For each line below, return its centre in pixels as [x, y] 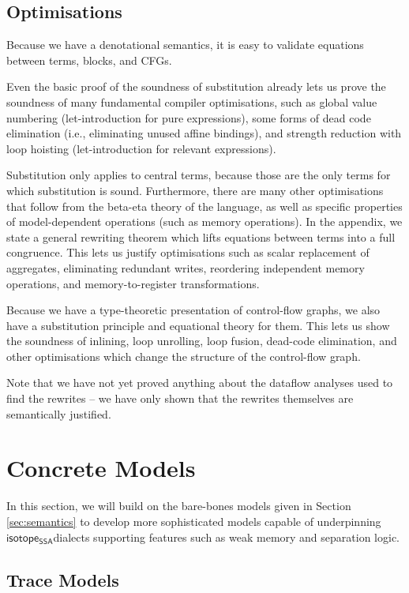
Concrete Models [101, 468]
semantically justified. [59, 413]
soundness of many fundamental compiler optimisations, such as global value [192, 101]
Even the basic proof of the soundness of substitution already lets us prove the [196, 86]
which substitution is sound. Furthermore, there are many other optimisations [195, 190]
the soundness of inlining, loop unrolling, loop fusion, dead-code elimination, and [202, 341]
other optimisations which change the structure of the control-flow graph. [184, 356]
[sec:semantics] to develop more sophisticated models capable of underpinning [194, 521]
